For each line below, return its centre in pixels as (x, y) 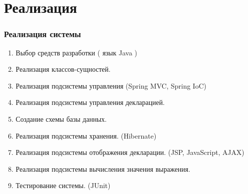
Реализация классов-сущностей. (63, 69)
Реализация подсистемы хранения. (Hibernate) (86, 135)
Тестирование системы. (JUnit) (63, 185)
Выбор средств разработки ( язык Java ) (76, 52)
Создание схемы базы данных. (61, 119)
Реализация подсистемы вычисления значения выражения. (103, 169)
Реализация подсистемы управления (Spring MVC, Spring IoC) (111, 85)
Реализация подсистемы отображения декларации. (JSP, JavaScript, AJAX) (130, 152)
